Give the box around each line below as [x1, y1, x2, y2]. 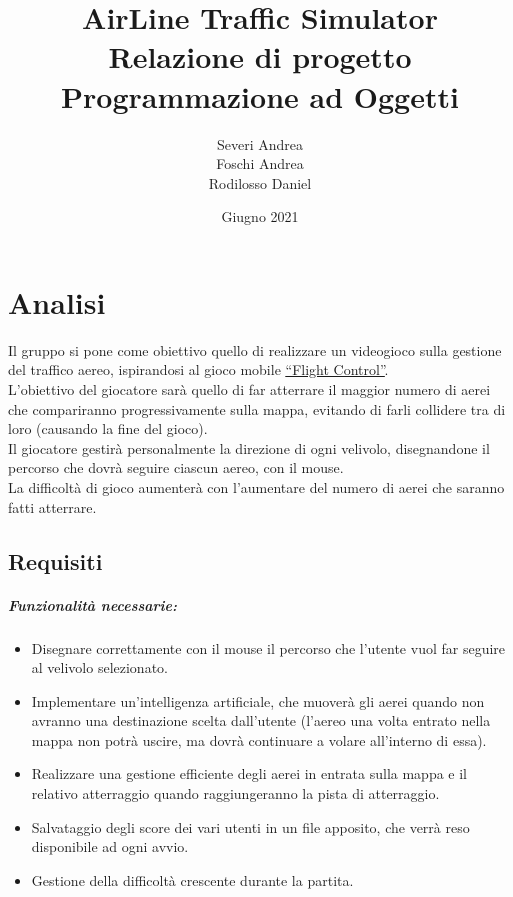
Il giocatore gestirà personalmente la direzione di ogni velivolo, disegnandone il [8, 437, 490, 458]
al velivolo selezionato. [31, 657, 168, 678]
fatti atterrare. [8, 496, 97, 517]
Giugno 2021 [221, 206, 299, 227]
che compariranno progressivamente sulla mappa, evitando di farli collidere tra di [8, 398, 506, 419]
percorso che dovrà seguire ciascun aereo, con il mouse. [8, 457, 344, 478]
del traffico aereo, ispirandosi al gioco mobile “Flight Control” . [8, 359, 389, 380]
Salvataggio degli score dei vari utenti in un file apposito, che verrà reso [31, 816, 470, 837]
